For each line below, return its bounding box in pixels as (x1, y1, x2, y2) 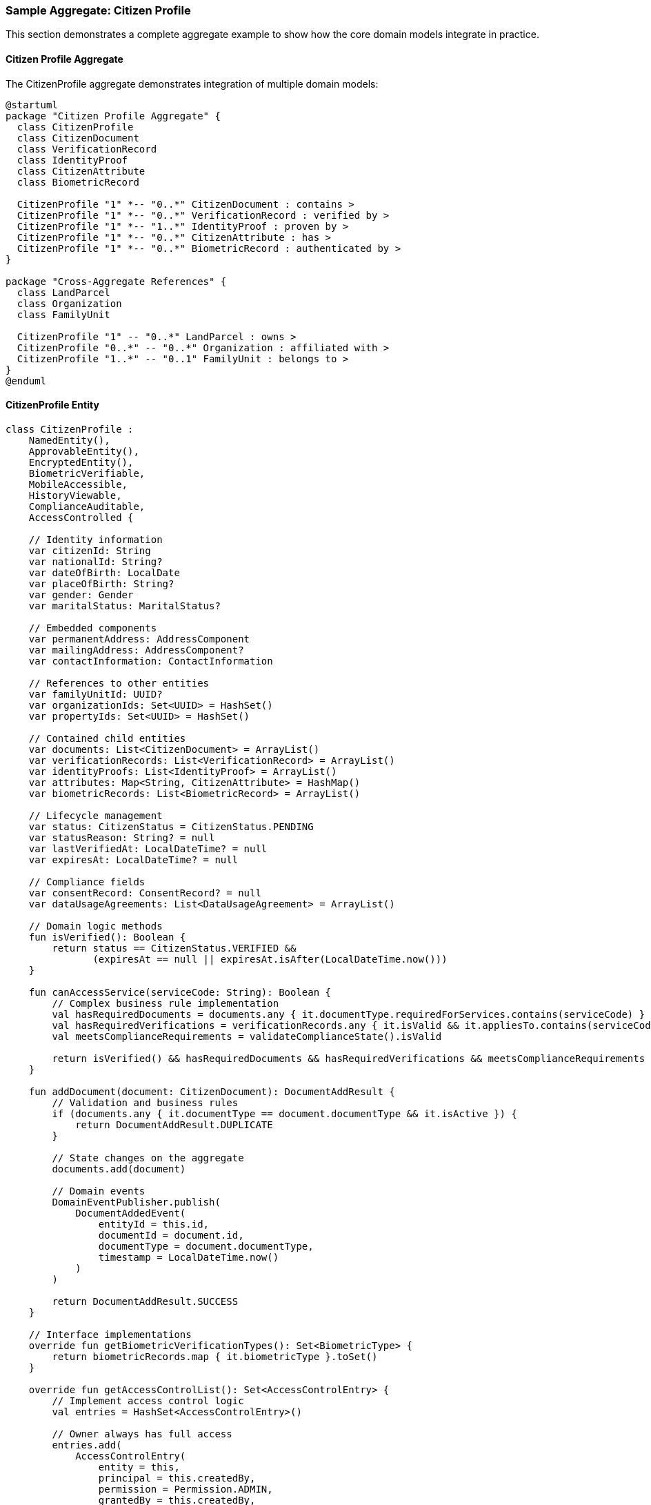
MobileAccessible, (28, 478, 128, 490)
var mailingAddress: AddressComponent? (28, 644, 244, 656)
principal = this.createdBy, (98, 1472, 256, 1484)
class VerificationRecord (17, 143, 157, 155)
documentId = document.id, (98, 1229, 244, 1241)
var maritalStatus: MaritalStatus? (28, 600, 221, 611)
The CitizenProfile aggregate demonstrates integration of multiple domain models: (6, 77, 379, 90)
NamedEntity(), (28, 434, 110, 446)
